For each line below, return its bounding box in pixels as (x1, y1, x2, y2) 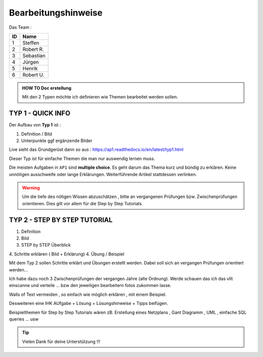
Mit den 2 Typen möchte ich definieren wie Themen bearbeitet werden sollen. (22, 94, 178, 100)
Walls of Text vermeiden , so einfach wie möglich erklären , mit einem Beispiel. (9, 291, 167, 297)
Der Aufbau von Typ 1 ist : (9, 122, 61, 128)
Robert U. (22, 71, 45, 78)
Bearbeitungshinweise (9, 7, 103, 18)
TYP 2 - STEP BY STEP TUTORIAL (9, 215, 113, 224)
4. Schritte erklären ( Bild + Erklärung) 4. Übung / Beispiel (9, 251, 124, 257)
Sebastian (22, 52, 46, 59)
